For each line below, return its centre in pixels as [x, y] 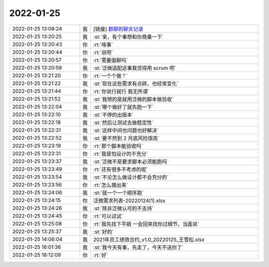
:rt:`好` [100, 255]
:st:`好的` [103, 232]
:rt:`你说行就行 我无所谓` [121, 91]
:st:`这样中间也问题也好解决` [126, 130]
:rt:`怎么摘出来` [110, 185]
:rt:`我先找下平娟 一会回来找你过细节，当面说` [146, 224]
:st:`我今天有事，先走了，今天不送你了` [138, 247]
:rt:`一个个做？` [110, 76]
